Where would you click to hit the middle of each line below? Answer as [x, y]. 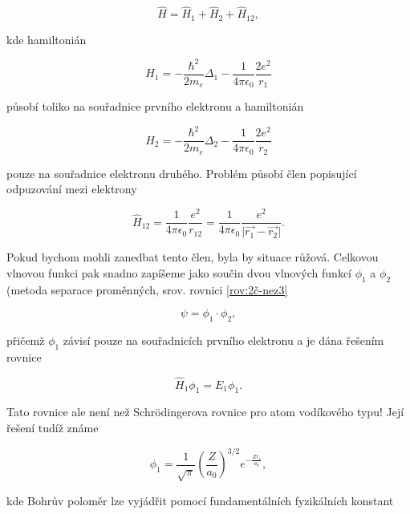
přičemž [26, 340]
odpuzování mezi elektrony [72, 189]
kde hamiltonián [47, 39]
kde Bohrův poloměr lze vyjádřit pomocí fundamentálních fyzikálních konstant [200, 500]
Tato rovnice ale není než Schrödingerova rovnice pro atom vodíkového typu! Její [205, 412]
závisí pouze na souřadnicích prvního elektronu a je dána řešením [223, 340]
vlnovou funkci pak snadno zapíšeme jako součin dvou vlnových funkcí [179, 272]
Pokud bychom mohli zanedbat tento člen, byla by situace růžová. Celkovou [193, 257]
